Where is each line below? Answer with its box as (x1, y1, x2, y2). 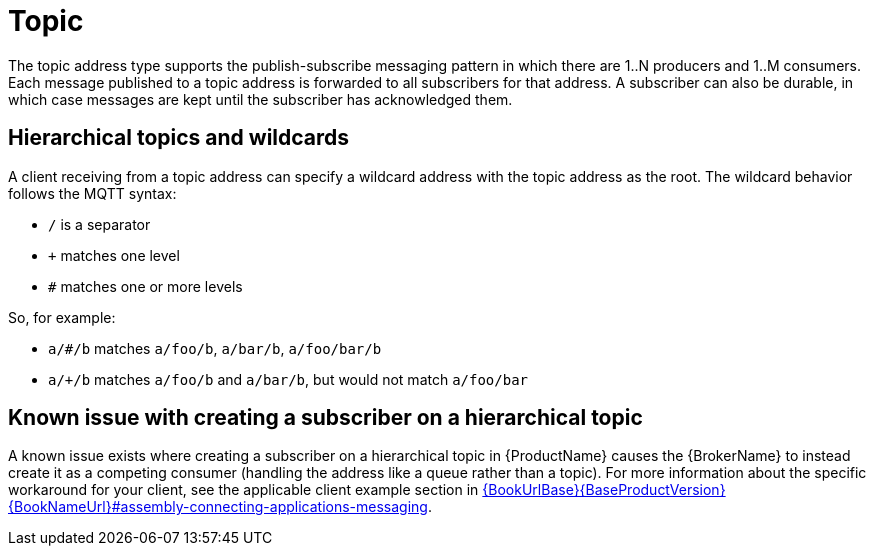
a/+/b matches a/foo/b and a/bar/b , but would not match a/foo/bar (48, 370, 529, 388)
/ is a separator (48, 215, 151, 233)
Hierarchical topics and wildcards (8, 125, 350, 151)
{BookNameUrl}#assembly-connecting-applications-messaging (8, 498, 428, 516)
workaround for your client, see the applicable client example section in (8, 481, 479, 499)
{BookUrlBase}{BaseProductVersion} (482, 481, 726, 499)
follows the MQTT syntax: (8, 184, 177, 202)
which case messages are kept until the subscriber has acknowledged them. (8, 90, 513, 108)
